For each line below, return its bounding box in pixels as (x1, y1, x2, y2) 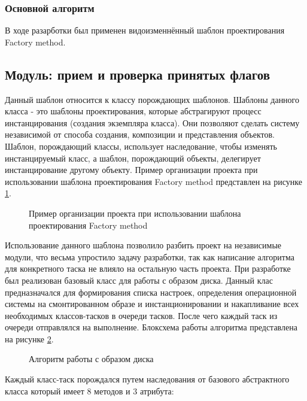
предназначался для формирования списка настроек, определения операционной (5, 285, 297, 298)
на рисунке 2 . (5, 332, 54, 345)
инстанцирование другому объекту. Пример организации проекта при (5, 163, 258, 176)
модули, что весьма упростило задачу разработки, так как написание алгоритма (5, 250, 294, 263)
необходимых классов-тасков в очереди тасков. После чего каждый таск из (5, 309, 278, 321)
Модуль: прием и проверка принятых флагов (5, 65, 270, 83)
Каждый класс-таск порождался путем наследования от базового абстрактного (5, 373, 290, 385)
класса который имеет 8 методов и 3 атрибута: (5, 384, 174, 397)
